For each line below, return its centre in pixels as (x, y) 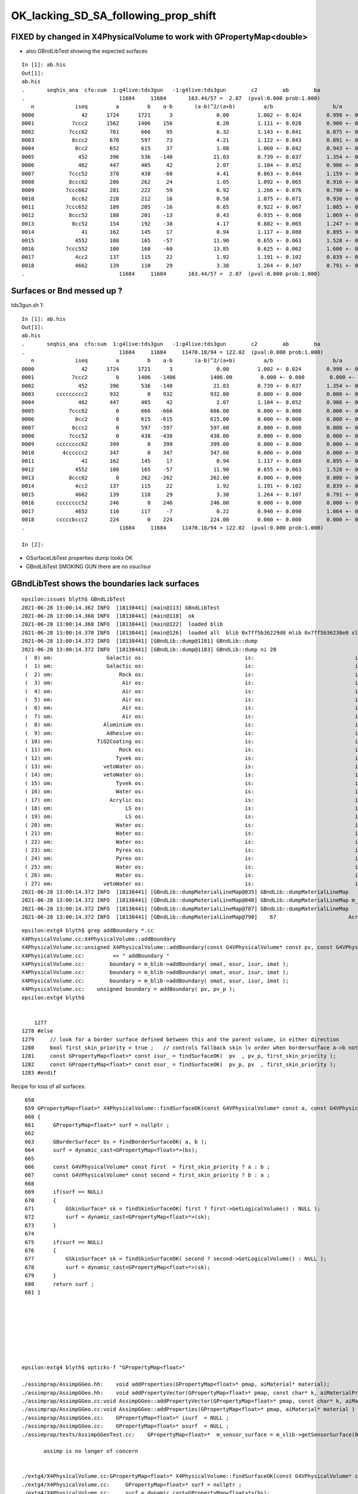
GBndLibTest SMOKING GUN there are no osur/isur (89, 566)
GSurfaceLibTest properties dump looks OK (79, 558)
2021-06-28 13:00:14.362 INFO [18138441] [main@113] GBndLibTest (121, 607)
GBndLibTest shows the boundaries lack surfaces (105, 584)
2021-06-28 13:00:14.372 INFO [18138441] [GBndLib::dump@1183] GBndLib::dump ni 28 (149, 649)
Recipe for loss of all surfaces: (48, 1086)
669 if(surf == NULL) (64, 1192)
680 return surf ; (59, 1284)
